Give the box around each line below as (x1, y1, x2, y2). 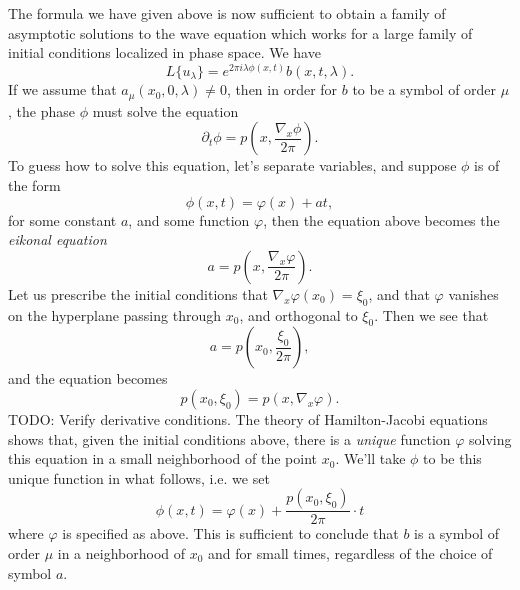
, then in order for (226, 79, 338, 100)
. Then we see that (374, 304, 489, 325)
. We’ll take (335, 448, 406, 469)
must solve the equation (92, 100, 239, 121)
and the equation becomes (8, 368, 168, 389)
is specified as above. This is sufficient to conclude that (62, 523, 399, 544)
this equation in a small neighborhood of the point (8, 448, 318, 469)
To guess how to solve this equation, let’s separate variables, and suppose (8, 155, 457, 176)
